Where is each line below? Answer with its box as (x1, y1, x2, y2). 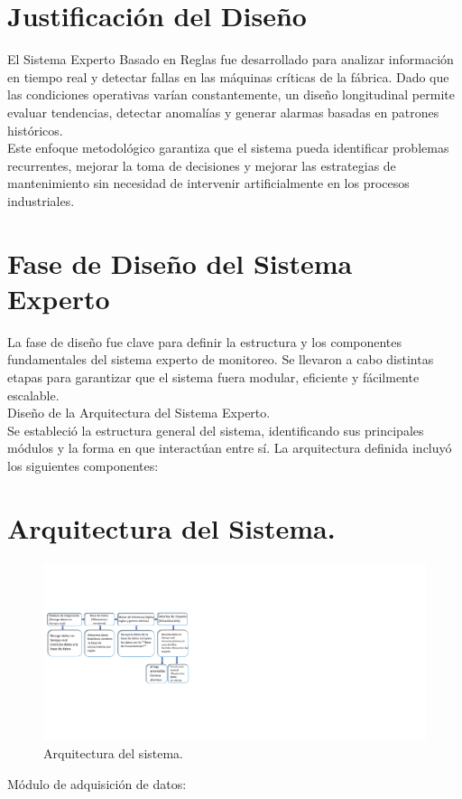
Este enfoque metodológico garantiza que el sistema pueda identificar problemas (7, 138, 449, 157)
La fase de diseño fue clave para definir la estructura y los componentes (7, 332, 402, 351)
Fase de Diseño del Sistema (7, 244, 353, 281)
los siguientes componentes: (7, 456, 159, 475)
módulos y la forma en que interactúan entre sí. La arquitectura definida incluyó (7, 438, 452, 457)
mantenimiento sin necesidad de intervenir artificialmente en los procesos (7, 174, 410, 193)
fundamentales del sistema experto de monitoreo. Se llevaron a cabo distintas (7, 350, 434, 369)
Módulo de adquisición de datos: (7, 774, 187, 793)
